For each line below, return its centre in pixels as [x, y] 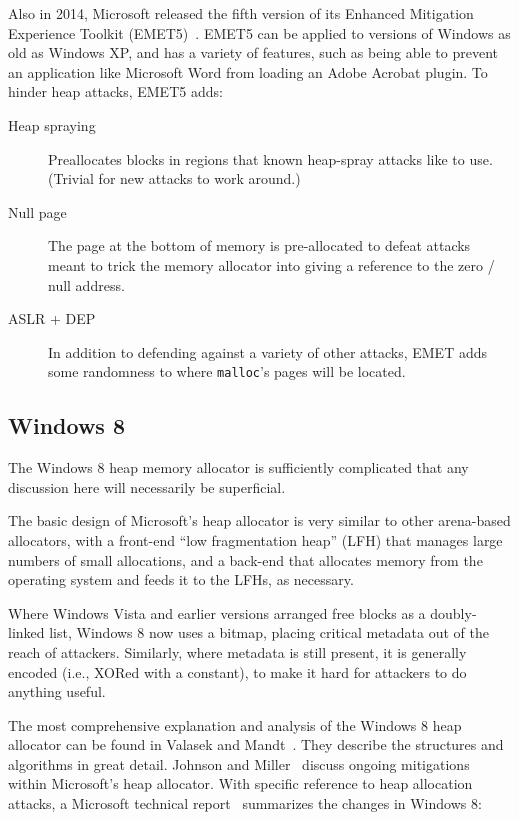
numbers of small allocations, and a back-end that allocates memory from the [245, 559]
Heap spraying [52, 124]
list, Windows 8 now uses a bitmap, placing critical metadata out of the [269, 632]
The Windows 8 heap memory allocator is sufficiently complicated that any [238, 467]
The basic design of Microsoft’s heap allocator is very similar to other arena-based [259, 520]
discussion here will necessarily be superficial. [147, 486]
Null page [37, 211]
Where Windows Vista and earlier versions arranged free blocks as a [217, 612]
